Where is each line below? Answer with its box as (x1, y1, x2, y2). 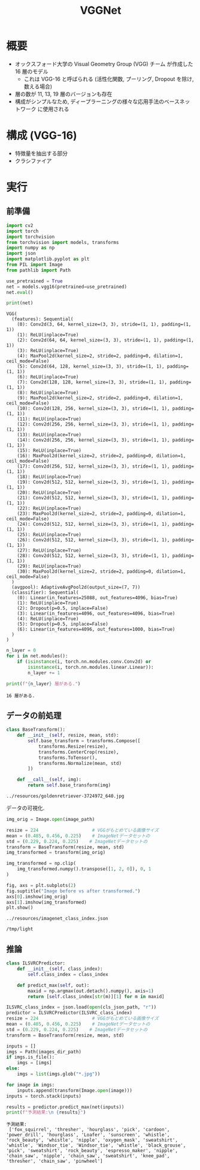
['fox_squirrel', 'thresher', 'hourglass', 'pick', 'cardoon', (8, 1127, 170, 1133)
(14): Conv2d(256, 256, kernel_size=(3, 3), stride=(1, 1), (17, 437, 170, 443)
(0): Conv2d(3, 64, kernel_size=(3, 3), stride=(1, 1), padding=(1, (17, 321, 192, 328)
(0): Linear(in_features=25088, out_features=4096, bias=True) (17, 595, 178, 601)
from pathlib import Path (6, 267, 71, 273)
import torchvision (6, 234, 55, 240)
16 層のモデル (14, 67, 49, 75)
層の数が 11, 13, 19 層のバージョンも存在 (14, 90, 113, 97)
